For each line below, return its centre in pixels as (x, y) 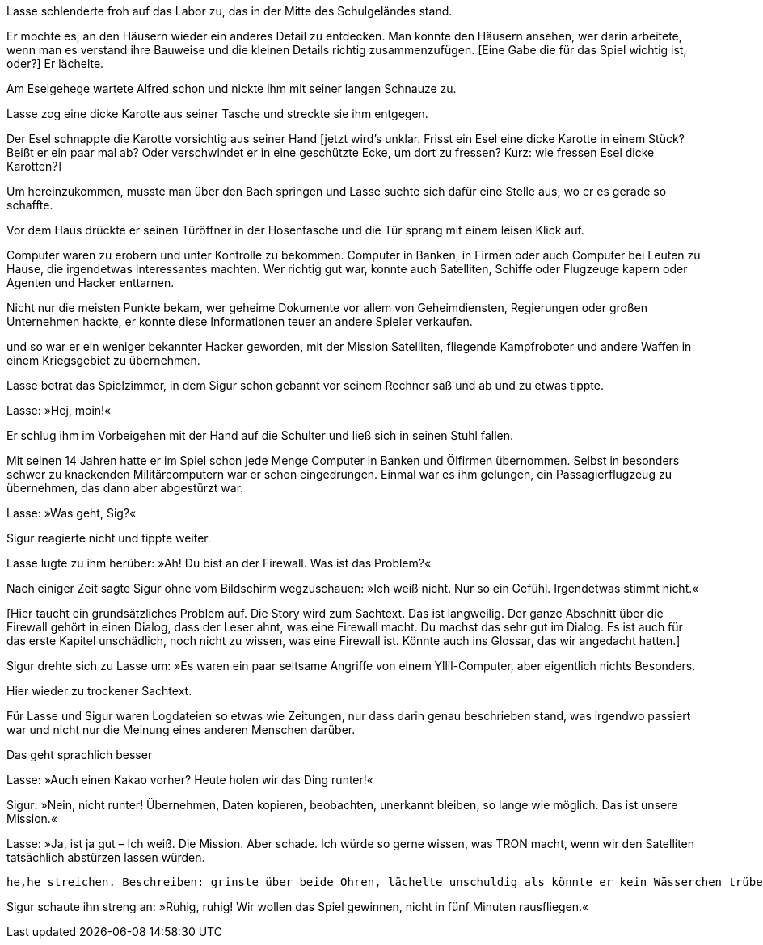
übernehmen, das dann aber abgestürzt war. (125, 488)
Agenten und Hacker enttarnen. (91, 283)
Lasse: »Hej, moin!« (59, 410)
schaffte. (30, 205)
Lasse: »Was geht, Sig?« (72, 513)
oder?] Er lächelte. (55, 63)
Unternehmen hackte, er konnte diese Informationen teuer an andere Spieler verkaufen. (240, 321)
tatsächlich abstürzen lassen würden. (106, 857)
